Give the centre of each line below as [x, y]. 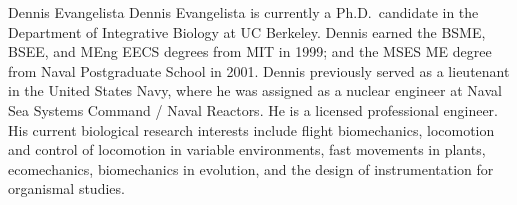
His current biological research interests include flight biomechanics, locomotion [251, 129]
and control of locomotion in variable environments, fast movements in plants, [247, 149]
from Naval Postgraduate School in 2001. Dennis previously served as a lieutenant [259, 70]
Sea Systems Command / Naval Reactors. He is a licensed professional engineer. [253, 109]
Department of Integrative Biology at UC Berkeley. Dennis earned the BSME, [247, 31]
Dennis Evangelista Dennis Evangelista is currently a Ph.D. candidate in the [243, 12]
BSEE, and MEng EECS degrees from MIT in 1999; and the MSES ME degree [250, 51]
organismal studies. [66, 188]
